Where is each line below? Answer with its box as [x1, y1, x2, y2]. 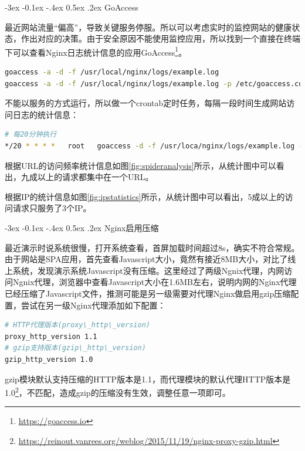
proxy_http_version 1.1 [5, 332, 97, 341]
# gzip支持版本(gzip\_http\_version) [5, 344, 146, 352]
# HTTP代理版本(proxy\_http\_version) [5, 321, 151, 330]
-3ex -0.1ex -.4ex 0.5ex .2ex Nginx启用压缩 [5, 221, 159, 233]
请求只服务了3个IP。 [12, 202, 91, 214]
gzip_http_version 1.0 [5, 355, 93, 364]
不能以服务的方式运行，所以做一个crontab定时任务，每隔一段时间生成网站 [5, 97, 287, 109]
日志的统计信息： [12, 108, 79, 120]
